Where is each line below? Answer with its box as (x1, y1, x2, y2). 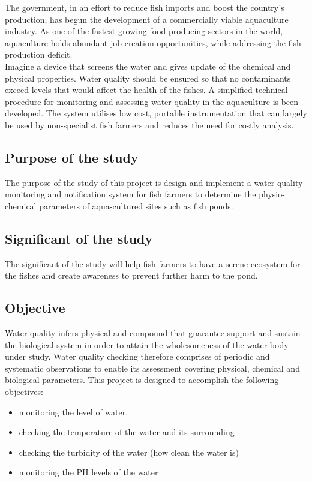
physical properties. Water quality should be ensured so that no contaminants (5, 71, 291, 84)
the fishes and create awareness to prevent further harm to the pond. (5, 269, 258, 282)
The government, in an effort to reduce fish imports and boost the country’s (5, 1, 284, 13)
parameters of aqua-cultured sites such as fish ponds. (39, 199, 233, 212)
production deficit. (5, 48, 73, 61)
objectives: (5, 385, 43, 398)
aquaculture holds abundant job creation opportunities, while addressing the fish (5, 36, 301, 49)
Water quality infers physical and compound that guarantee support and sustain (5, 327, 301, 339)
